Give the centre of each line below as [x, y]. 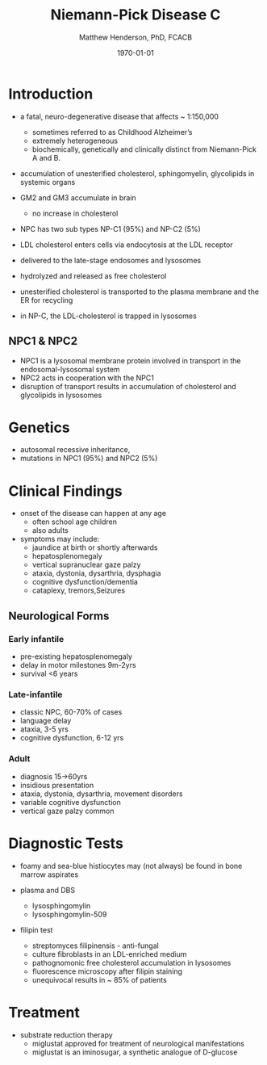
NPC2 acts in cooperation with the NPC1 [87, 378]
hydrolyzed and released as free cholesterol [93, 275]
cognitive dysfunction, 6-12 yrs [72, 738]
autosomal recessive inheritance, [75, 450]
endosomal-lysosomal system [70, 369]
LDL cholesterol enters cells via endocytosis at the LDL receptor [127, 245]
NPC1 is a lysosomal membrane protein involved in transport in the [130, 360]
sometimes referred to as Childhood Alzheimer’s [112, 132]
